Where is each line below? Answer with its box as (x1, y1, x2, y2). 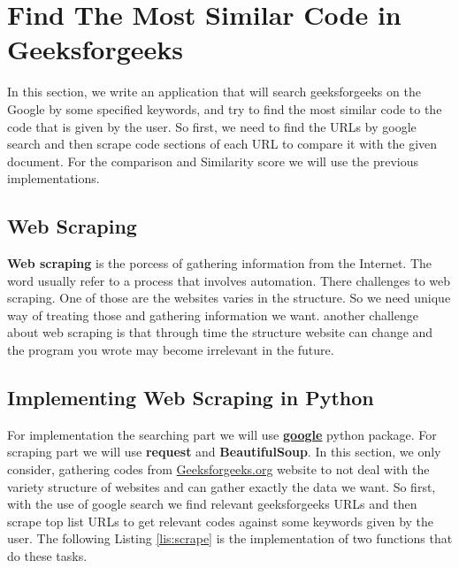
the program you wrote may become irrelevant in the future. (7, 341, 334, 359)
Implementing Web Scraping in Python (7, 384, 374, 411)
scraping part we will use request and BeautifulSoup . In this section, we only (7, 442, 441, 461)
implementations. (7, 169, 100, 188)
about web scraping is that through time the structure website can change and (7, 323, 433, 342)
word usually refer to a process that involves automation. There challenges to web (7, 271, 451, 289)
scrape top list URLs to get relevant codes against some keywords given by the (7, 511, 434, 530)
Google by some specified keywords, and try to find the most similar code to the (7, 99, 442, 118)
